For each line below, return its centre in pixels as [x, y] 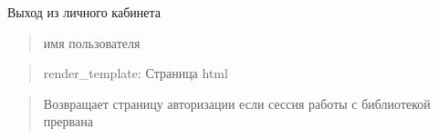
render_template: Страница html [136, 73]
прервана [68, 121]
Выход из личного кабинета [84, 12]
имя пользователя [92, 42]
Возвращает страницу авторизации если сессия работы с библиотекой [237, 103]
